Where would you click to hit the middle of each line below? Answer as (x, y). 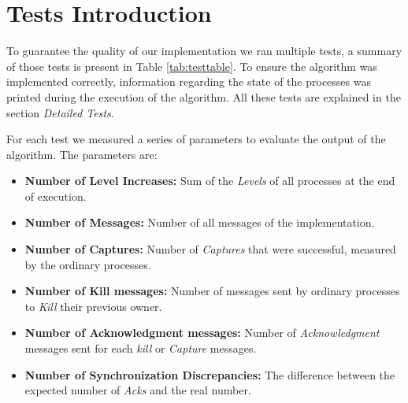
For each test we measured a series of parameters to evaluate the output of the (196, 139)
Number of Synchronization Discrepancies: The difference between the (210, 374)
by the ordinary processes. (88, 264)
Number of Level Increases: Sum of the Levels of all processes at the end (210, 181)
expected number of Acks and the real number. (138, 390)
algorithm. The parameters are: (82, 154)
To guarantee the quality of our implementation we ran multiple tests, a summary (204, 51)
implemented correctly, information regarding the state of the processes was (189, 81)
